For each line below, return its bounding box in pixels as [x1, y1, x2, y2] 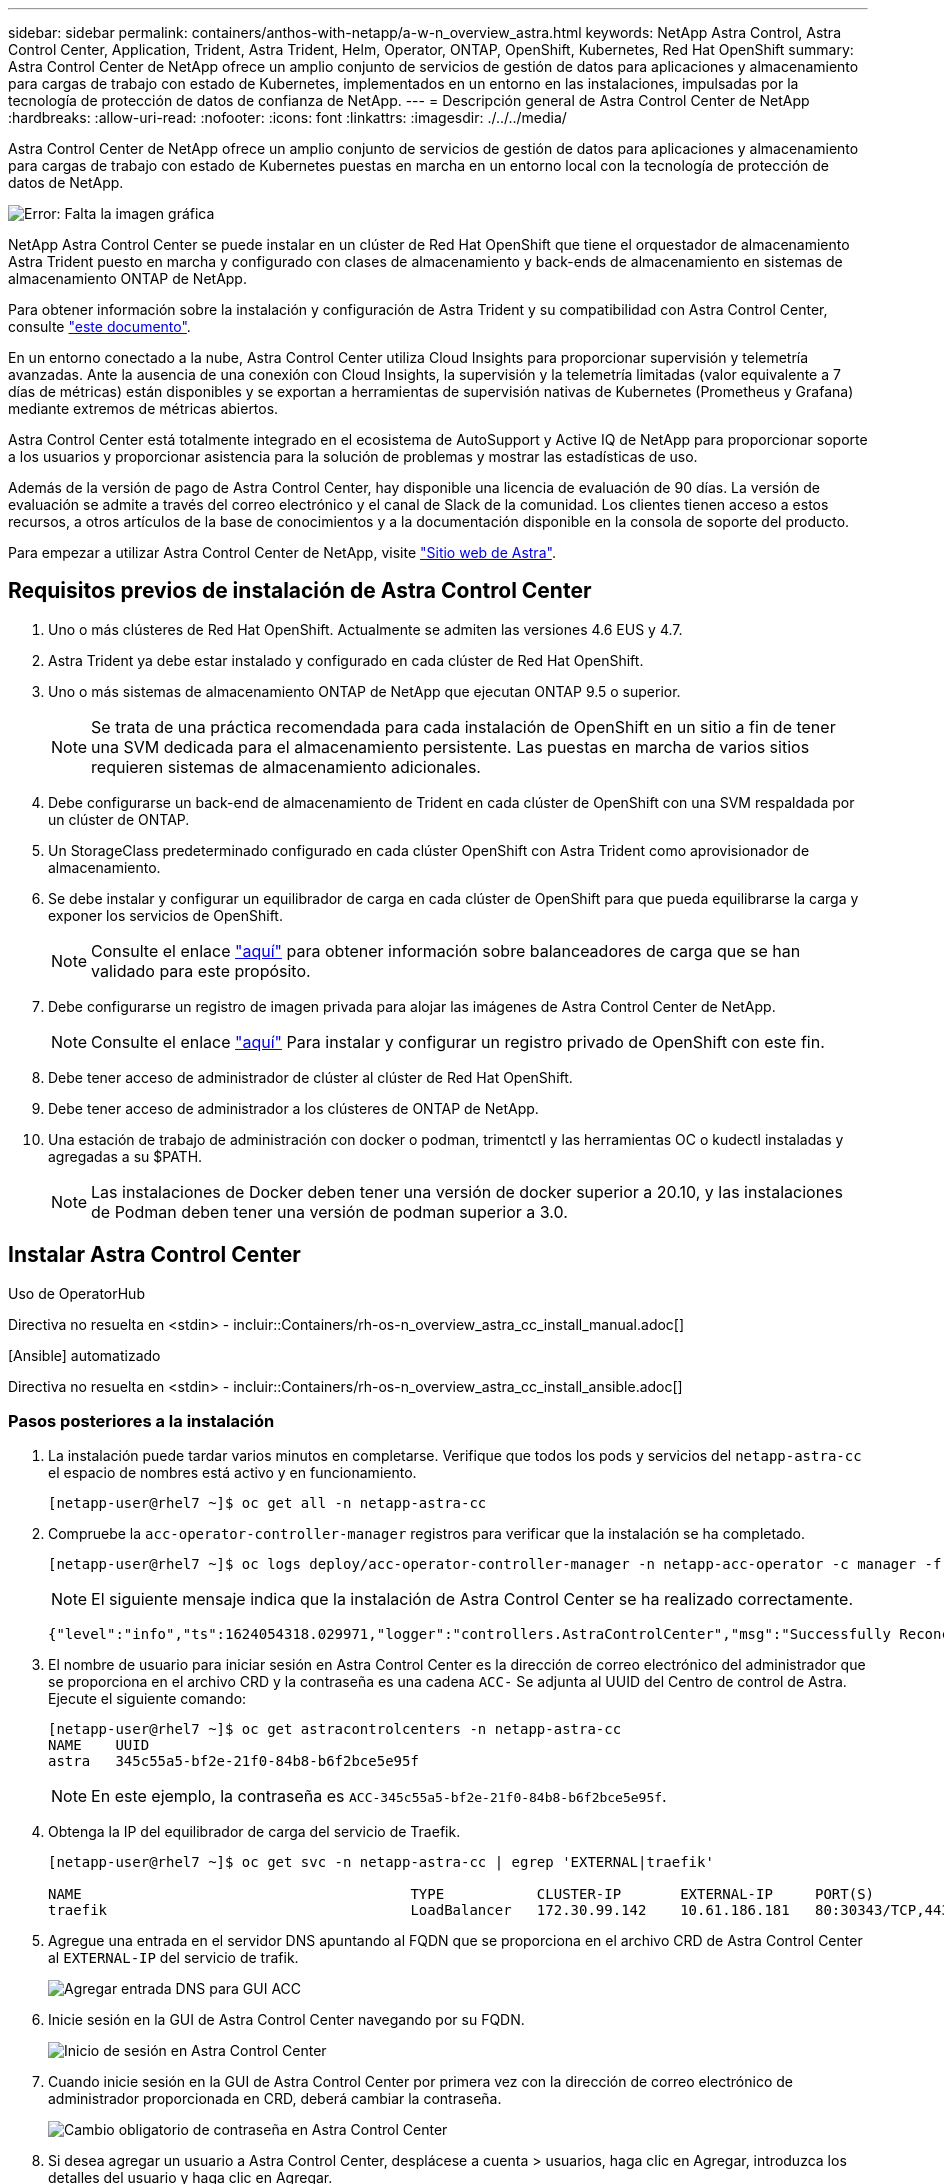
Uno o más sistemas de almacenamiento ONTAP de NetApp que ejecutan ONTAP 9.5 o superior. [48, 682, 681, 700]
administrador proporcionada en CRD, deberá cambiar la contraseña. [48, 2090, 502, 2108]
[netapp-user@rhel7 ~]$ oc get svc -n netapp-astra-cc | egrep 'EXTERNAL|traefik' [48, 1854, 714, 1871]
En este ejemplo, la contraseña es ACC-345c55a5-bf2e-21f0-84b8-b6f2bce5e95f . [91, 1786, 667, 1807]
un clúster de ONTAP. [48, 810, 190, 828]
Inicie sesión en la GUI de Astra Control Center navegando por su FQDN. [48, 2011, 525, 2029]
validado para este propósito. [91, 960, 311, 981]
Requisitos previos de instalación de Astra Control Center [8, 578, 592, 604]
